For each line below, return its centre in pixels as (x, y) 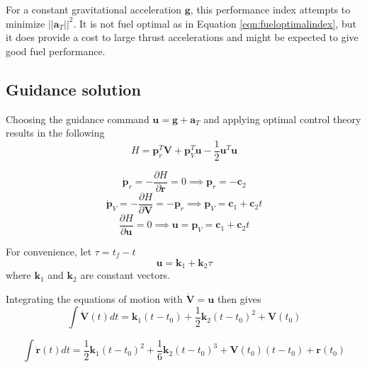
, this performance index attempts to (270, 9)
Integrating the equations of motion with (94, 298)
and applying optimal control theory (282, 119)
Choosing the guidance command (78, 119)
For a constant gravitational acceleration (94, 9)
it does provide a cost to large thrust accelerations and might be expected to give (182, 37)
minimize (26, 23)
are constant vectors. (125, 275)
